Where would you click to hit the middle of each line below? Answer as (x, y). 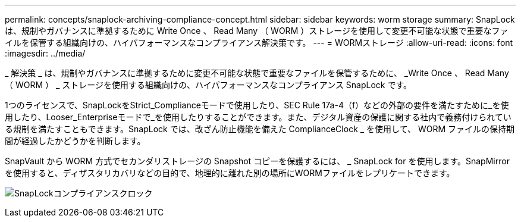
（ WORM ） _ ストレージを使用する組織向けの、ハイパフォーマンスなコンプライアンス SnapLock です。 (208, 85)
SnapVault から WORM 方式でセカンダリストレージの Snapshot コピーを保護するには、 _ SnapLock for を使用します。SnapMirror (257, 161)
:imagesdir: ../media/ (45, 53)
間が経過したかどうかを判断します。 (75, 141)
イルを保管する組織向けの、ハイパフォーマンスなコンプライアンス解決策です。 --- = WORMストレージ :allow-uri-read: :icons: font (259, 43)
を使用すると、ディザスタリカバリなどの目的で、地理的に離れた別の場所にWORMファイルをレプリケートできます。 (230, 173)
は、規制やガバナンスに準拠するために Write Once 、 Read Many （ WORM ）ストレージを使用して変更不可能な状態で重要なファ (257, 31)
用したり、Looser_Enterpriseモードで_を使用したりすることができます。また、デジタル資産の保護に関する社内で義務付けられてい (258, 117)
